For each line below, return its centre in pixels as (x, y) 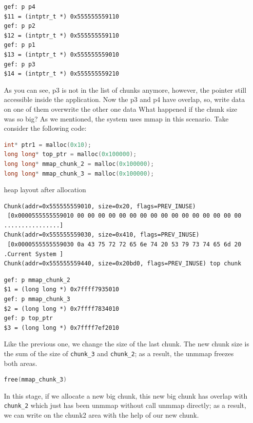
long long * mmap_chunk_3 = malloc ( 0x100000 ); (79, 173)
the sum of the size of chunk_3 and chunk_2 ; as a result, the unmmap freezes (119, 353)
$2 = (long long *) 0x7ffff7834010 (62, 309)
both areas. (21, 363)
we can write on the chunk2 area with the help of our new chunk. (101, 415)
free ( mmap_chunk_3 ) (35, 380)
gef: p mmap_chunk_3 (37, 299)
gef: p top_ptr (29, 318)
